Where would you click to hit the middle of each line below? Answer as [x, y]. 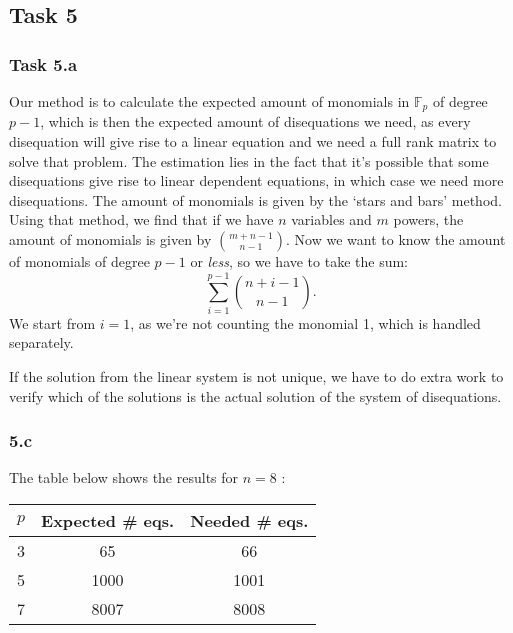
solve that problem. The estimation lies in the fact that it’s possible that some [249, 160]
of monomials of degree [79, 261]
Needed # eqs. [249, 520]
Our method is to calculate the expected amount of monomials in [209, 101]
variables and [331, 219]
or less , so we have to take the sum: [299, 261]
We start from [52, 322]
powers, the [428, 219]
